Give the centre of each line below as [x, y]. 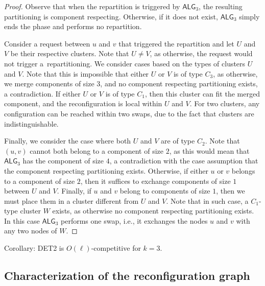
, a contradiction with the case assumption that [184, 161]
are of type [178, 141]
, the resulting [221, 6]
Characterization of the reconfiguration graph [127, 276]
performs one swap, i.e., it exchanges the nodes [134, 220]
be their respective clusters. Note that [70, 53]
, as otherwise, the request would [201, 53]
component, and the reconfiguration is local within [83, 103]
